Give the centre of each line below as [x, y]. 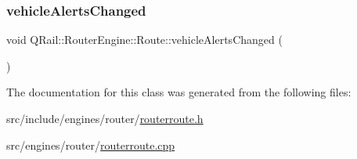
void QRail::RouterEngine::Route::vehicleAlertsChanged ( [144, 40]
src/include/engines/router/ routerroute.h [105, 118]
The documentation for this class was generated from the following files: [179, 92]
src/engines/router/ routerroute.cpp [91, 145]
